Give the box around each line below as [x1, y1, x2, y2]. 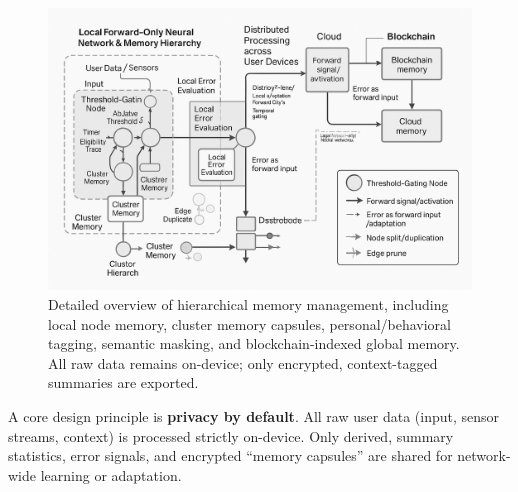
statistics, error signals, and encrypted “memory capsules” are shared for [8, 445, 453, 466]
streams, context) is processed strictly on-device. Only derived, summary [8, 425, 454, 446]
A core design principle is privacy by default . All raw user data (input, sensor [8, 405, 500, 426]
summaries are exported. [48, 372, 199, 393]
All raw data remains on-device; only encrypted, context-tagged [48, 352, 438, 373]
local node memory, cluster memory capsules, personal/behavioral [48, 313, 452, 334]
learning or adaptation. [40, 464, 182, 485]
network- [457, 445, 511, 466]
